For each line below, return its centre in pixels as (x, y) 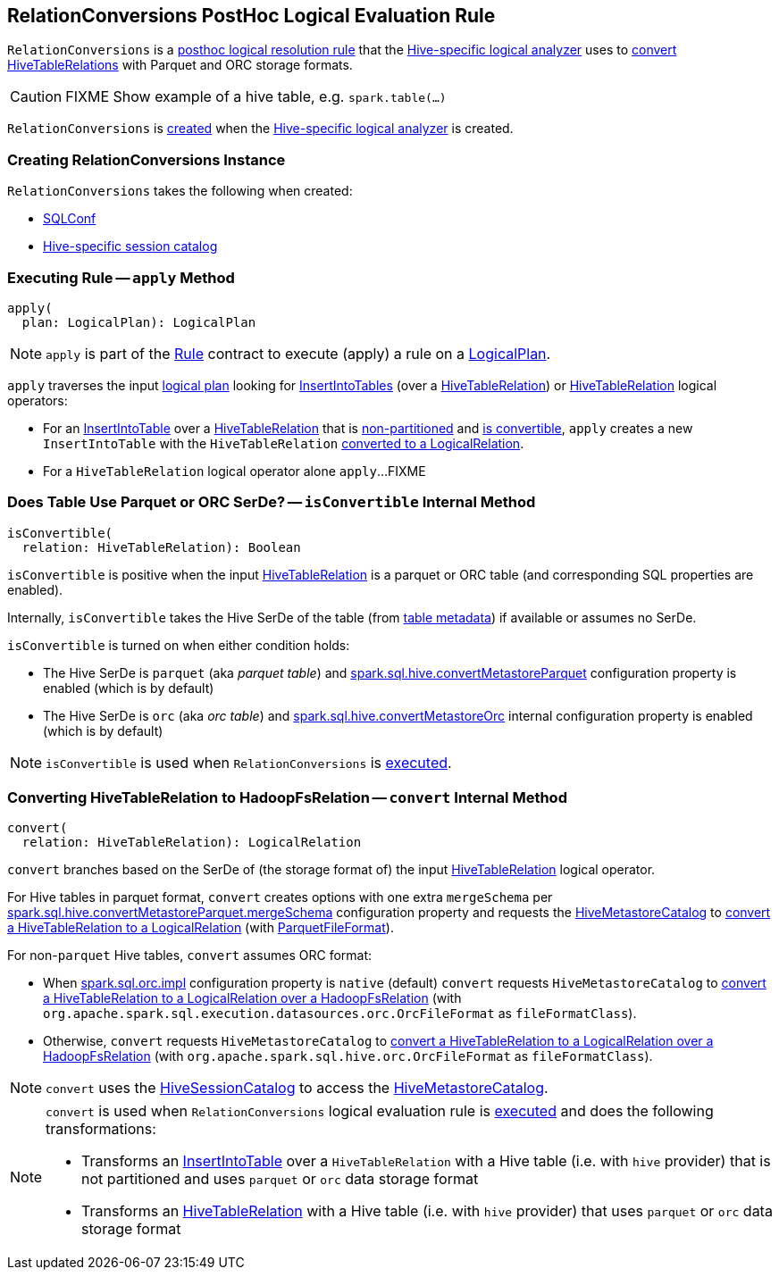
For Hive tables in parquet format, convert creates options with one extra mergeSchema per (280, 897)
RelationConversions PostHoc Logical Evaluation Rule (251, 16)
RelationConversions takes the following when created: (180, 191)
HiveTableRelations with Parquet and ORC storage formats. (180, 65)
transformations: (101, 1129)
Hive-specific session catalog (130, 246)
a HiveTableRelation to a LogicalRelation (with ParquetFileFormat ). (201, 928)
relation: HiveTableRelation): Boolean (161, 547)
